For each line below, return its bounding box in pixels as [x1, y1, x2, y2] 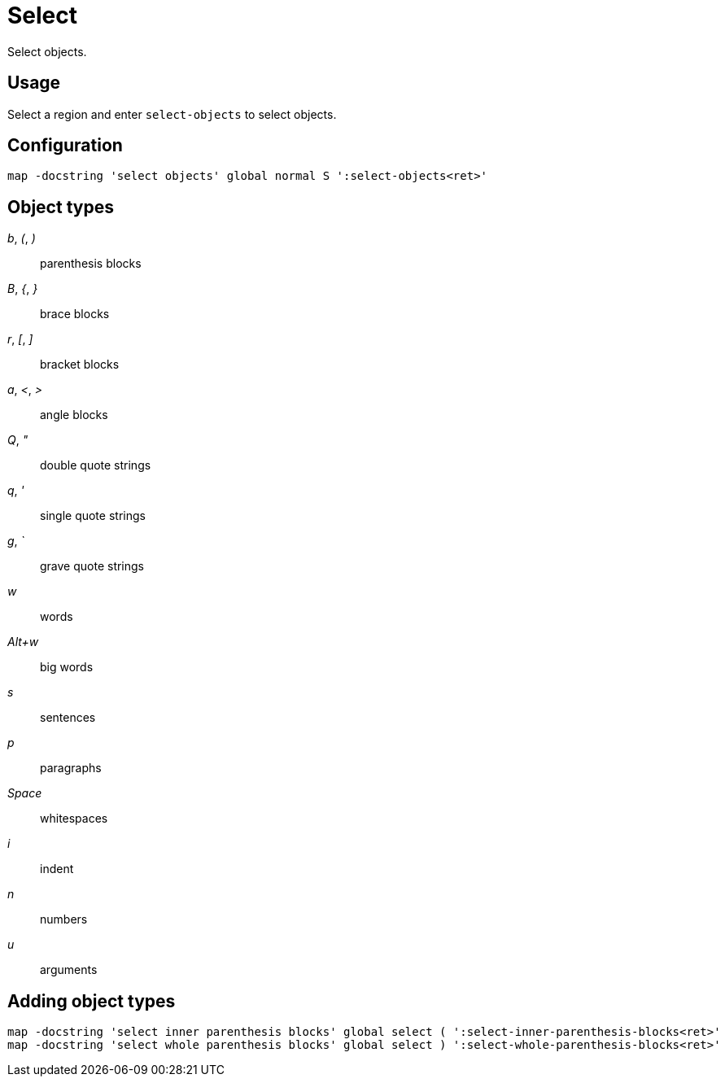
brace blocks [40, 307, 110, 321]
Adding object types [7, 990, 176, 1011]
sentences [40, 710, 96, 725]
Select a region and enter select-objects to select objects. [7, 107, 337, 121]
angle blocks [40, 408, 108, 422]
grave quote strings [40, 559, 145, 574]
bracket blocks [40, 357, 120, 372]
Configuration [7, 135, 123, 156]
